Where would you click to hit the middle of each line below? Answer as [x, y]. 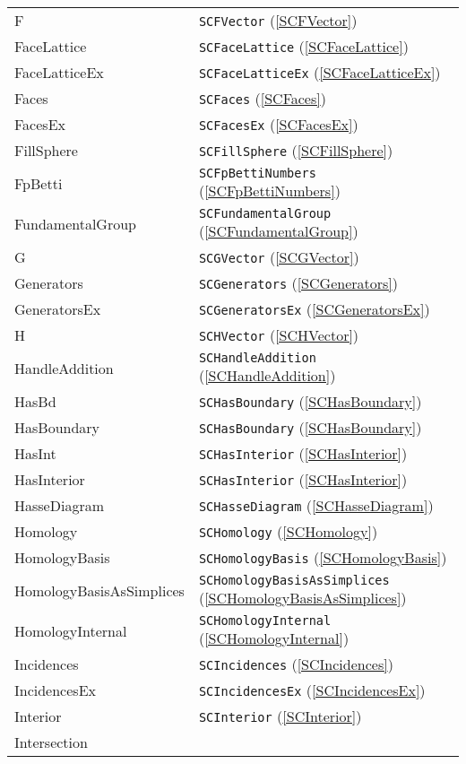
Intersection [51, 742]
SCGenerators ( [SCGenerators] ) [298, 283]
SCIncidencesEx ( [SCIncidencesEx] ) [312, 690]
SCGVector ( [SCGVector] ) [279, 257]
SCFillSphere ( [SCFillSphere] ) [296, 150]
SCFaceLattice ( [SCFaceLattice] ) [303, 46]
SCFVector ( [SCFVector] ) [278, 20]
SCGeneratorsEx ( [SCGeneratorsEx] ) [314, 309]
